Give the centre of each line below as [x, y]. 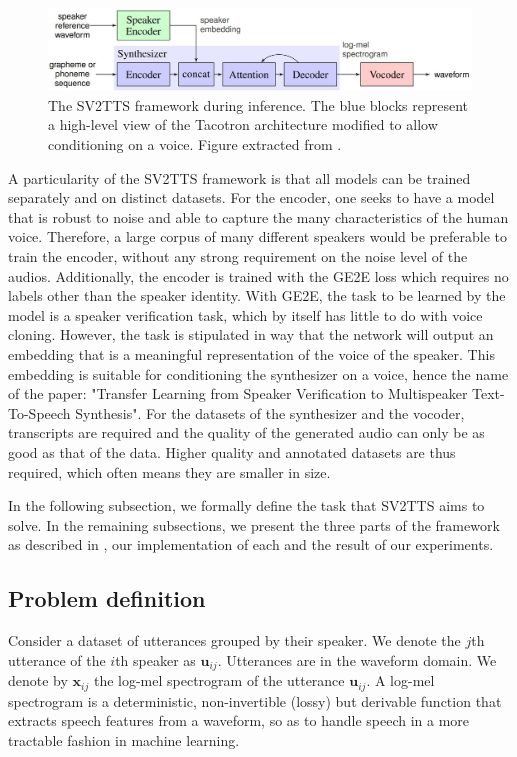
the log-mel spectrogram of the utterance [219, 680]
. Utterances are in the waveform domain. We [357, 659]
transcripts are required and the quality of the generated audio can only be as [246, 432]
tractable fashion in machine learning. [124, 739]
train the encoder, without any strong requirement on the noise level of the [238, 255]
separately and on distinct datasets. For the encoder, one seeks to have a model [251, 197]
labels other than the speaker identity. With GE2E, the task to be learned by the [257, 295]
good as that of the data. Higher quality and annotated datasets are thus [232, 451]
